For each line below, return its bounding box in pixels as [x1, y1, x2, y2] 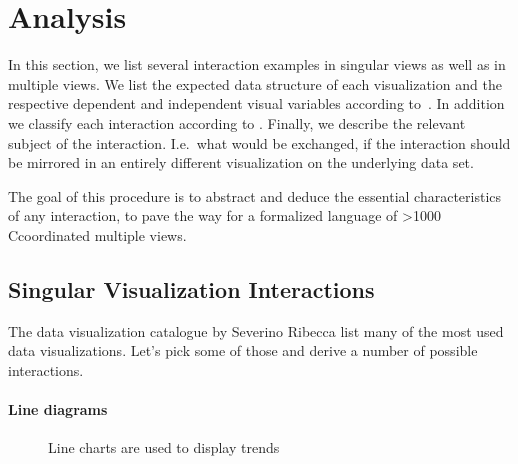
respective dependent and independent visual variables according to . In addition [8, 93, 505, 114]
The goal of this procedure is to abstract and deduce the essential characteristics [8, 185, 502, 206]
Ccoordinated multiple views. [8, 224, 187, 245]
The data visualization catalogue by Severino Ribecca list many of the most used [8, 320, 504, 341]
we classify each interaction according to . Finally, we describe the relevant [8, 112, 466, 133]
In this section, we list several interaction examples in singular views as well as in [8, 54, 506, 75]
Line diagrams [8, 399, 108, 420]
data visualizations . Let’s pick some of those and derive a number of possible [8, 340, 478, 361]
